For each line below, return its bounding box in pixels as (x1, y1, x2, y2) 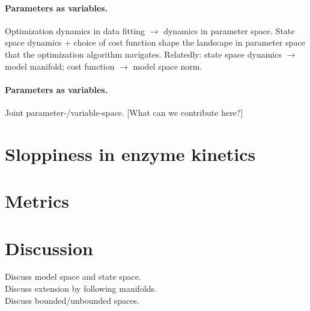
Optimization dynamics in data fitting (5, 24, 145, 37)
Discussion (5, 235, 93, 260)
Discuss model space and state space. (5, 270, 141, 283)
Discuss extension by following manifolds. (5, 282, 157, 295)
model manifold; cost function (5, 59, 115, 72)
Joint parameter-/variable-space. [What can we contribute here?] (5, 106, 243, 118)
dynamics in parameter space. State (163, 24, 295, 37)
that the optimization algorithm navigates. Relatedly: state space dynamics (5, 47, 282, 60)
